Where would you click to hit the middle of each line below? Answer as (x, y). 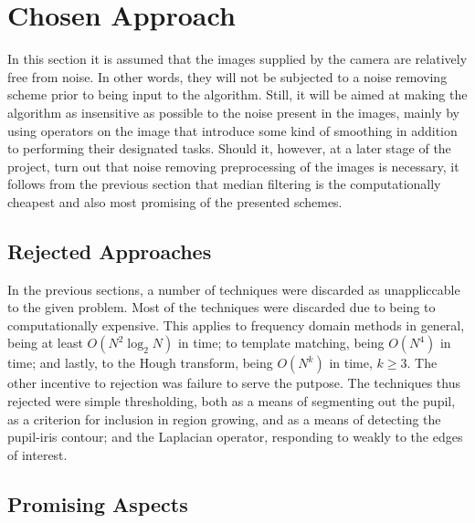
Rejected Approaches (110, 251)
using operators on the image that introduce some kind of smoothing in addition (232, 130)
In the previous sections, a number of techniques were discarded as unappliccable (234, 289)
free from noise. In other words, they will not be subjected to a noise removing (227, 76)
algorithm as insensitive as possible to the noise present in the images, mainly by (234, 112)
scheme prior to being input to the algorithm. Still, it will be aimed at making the (237, 94)
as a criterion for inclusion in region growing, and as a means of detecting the (224, 418)
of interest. (37, 454)
